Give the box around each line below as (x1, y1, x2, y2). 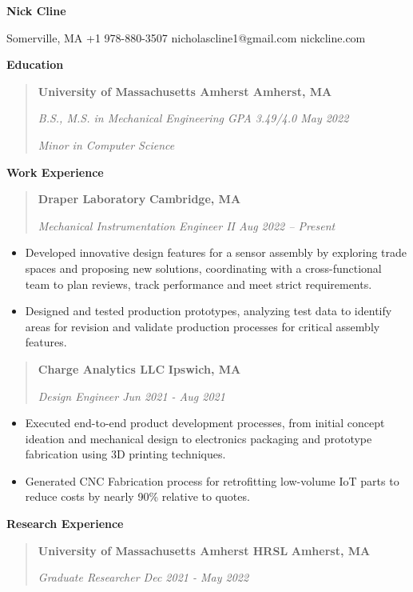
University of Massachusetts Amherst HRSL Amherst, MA (38, 542, 371, 558)
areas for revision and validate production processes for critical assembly (25, 318, 380, 334)
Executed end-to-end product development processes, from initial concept (25, 414, 385, 431)
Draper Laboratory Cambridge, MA (38, 190, 241, 207)
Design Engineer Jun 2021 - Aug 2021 (38, 387, 225, 404)
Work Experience (6, 163, 104, 180)
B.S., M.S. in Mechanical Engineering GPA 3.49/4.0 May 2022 (38, 110, 349, 126)
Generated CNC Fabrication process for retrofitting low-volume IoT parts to (25, 472, 399, 489)
